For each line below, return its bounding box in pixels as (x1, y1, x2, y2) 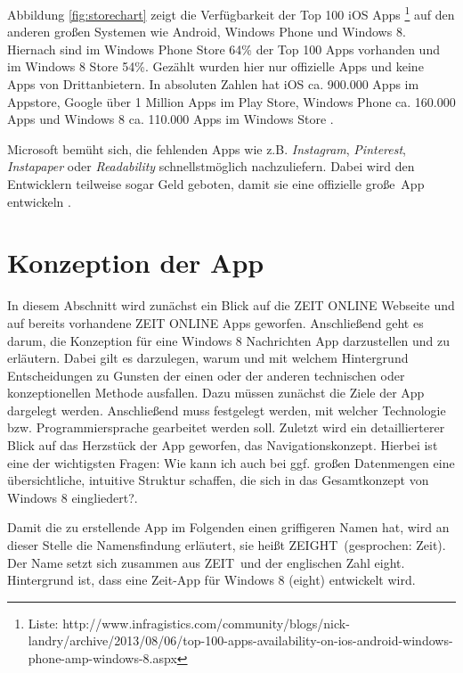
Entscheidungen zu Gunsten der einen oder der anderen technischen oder (7, 365, 405, 384)
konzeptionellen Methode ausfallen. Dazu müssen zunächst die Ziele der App (7, 383, 425, 402)
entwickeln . (7, 192, 71, 210)
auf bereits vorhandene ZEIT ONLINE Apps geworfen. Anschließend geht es (7, 313, 424, 332)
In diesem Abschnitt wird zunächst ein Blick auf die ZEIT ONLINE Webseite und (7, 296, 455, 315)
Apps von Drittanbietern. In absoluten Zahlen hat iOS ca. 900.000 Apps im (7, 75, 419, 94)
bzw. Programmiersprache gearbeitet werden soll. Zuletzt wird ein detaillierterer (7, 418, 445, 437)
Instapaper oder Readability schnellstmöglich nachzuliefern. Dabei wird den (7, 157, 415, 176)
